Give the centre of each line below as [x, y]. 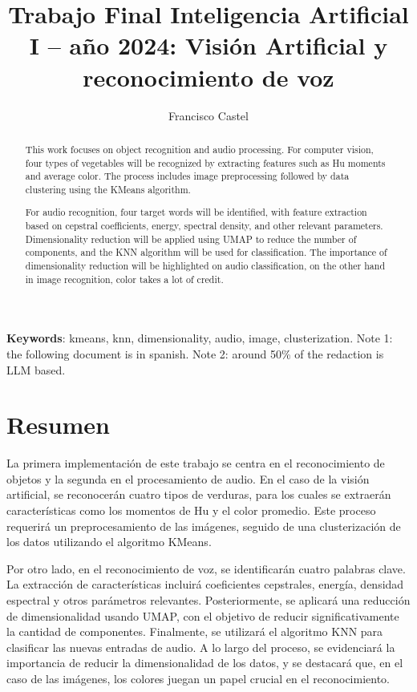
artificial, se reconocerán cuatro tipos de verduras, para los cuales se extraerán [199, 494]
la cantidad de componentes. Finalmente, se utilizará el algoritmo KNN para [195, 631]
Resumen [58, 425]
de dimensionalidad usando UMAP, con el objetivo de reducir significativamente [203, 615]
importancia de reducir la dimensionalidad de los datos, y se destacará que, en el [205, 663]
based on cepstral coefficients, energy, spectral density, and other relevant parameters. [204, 226]
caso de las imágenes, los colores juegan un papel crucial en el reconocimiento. [198, 678]
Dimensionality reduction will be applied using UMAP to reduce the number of [191, 239]
